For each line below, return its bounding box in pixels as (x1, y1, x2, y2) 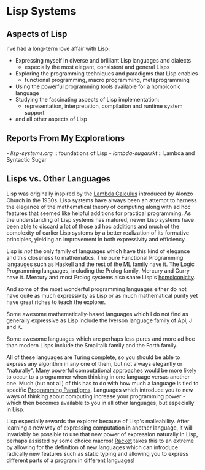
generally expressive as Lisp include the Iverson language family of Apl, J (6, 317, 193, 324)
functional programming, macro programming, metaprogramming (24, 77, 190, 83)
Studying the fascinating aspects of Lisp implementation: (15, 96, 160, 103)
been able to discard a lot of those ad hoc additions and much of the (6, 222, 180, 230)
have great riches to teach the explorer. (6, 298, 106, 306)
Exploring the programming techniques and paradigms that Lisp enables (15, 70, 198, 77)
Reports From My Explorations (6, 133, 125, 143)
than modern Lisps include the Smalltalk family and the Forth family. (6, 341, 178, 349)
